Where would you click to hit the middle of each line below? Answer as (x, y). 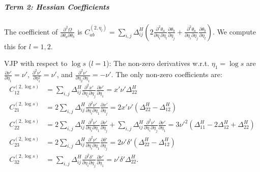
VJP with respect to (36, 63)
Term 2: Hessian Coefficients (57, 6)
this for (16, 46)
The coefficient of (31, 31)
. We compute (234, 31)
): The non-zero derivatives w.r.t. (158, 63)
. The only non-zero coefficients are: (167, 74)
